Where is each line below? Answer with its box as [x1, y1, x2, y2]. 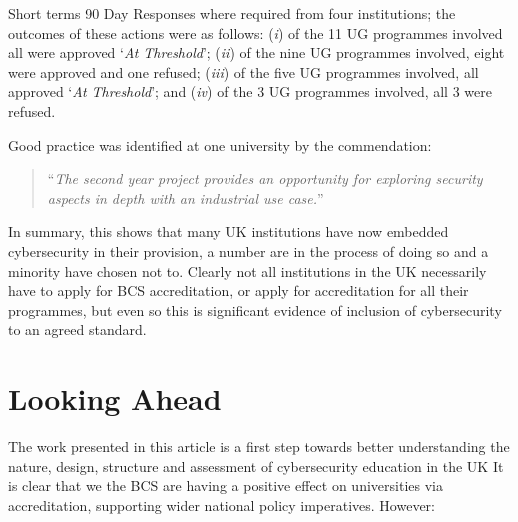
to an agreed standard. [8, 319, 147, 340]
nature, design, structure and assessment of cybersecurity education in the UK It [8, 455, 504, 476]
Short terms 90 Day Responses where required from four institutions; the [8, 3, 456, 23]
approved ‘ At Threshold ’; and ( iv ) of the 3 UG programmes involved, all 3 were [8, 81, 492, 102]
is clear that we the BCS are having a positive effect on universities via [8, 475, 443, 496]
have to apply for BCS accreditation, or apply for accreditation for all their [8, 280, 469, 301]
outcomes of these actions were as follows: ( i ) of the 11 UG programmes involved [8, 22, 503, 43]
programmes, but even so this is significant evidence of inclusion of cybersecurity [8, 299, 502, 320]
